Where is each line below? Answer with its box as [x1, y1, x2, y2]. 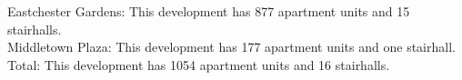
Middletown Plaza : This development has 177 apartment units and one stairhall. [7, 37, 456, 56]
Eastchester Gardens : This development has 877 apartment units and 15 [7, 2, 410, 20]
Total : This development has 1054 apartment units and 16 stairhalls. [7, 55, 390, 74]
